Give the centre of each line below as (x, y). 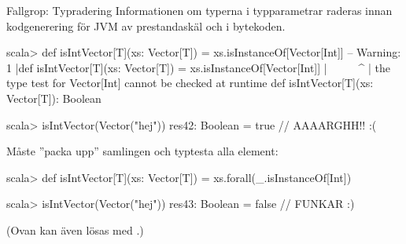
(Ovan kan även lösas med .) (75, 229)
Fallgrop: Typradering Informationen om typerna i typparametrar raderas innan (199, 10)
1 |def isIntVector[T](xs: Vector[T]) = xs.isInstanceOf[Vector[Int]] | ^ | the (199, 67)
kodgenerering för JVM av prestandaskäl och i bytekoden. (146, 25)
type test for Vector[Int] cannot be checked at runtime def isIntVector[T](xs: (190, 83)
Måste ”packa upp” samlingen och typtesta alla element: (142, 151)
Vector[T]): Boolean (54, 98)
